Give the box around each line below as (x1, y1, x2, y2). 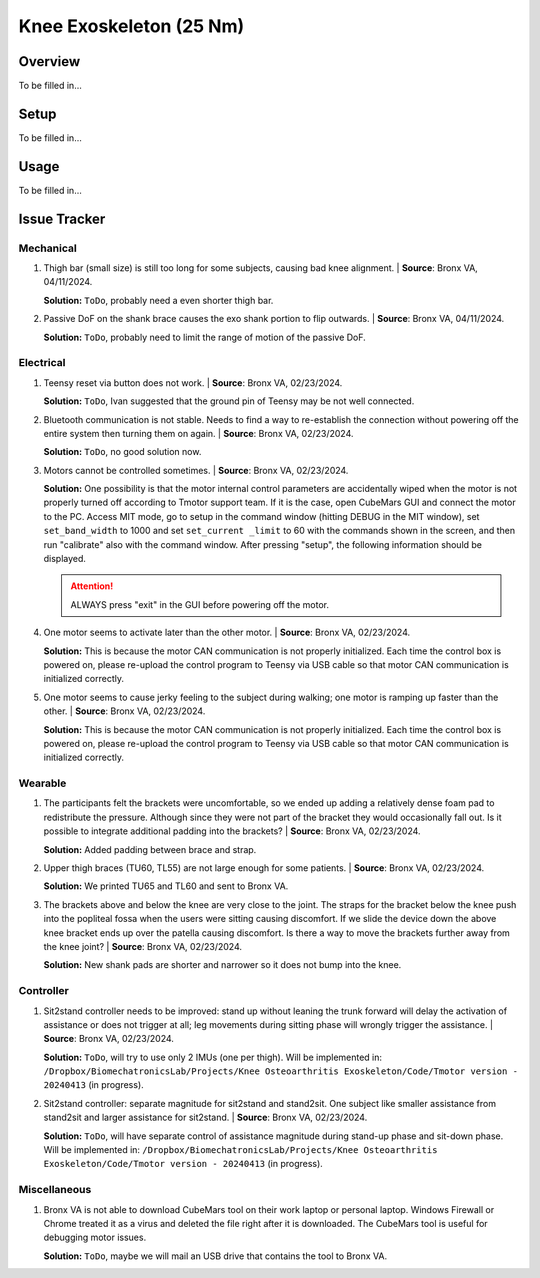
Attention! (70, 580, 114, 592)
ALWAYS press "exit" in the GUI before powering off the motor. (70, 598, 330, 610)
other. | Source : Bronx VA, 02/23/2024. (43, 705, 206, 717)
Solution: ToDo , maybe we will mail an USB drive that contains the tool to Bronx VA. (43, 1250, 388, 1262)
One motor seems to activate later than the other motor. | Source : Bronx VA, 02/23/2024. (43, 626, 411, 639)
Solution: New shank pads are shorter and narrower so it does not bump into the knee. (43, 959, 402, 971)
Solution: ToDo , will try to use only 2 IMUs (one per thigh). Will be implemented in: (43, 1051, 383, 1063)
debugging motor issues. (43, 1231, 147, 1244)
